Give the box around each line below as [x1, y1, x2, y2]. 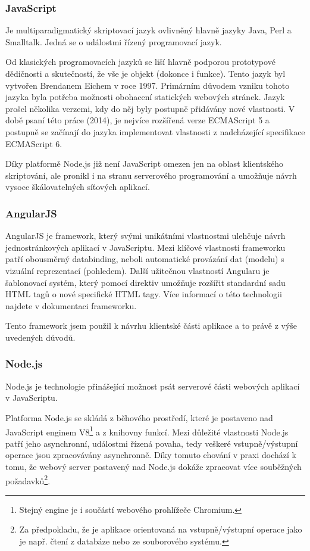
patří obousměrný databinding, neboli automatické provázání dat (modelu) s [5, 253, 284, 265]
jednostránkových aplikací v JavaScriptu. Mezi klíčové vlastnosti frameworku [5, 241, 286, 253]
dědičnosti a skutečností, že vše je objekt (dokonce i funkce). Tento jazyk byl [5, 67, 286, 79]
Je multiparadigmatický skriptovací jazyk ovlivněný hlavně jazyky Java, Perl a [5, 24, 292, 36]
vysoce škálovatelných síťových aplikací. [5, 180, 150, 193]
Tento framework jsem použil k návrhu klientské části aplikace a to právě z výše [5, 319, 298, 332]
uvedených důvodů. [5, 331, 76, 343]
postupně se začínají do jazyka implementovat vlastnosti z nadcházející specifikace [5, 125, 305, 138]
